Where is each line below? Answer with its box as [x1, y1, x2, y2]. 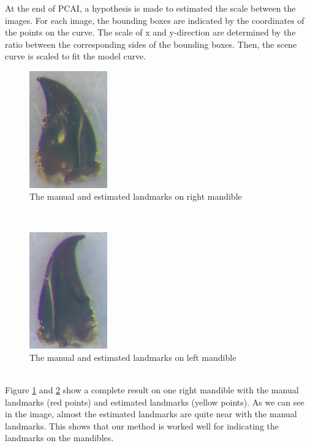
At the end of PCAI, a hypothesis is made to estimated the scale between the [5, 2, 296, 14]
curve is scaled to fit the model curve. [5, 50, 146, 62]
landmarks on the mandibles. [5, 431, 114, 444]
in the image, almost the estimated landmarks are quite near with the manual [5, 407, 297, 420]
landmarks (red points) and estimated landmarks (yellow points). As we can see [5, 395, 304, 408]
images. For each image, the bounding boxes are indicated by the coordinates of [5, 13, 304, 26]
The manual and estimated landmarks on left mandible [29, 350, 236, 363]
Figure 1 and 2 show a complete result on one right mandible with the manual [5, 384, 299, 396]
